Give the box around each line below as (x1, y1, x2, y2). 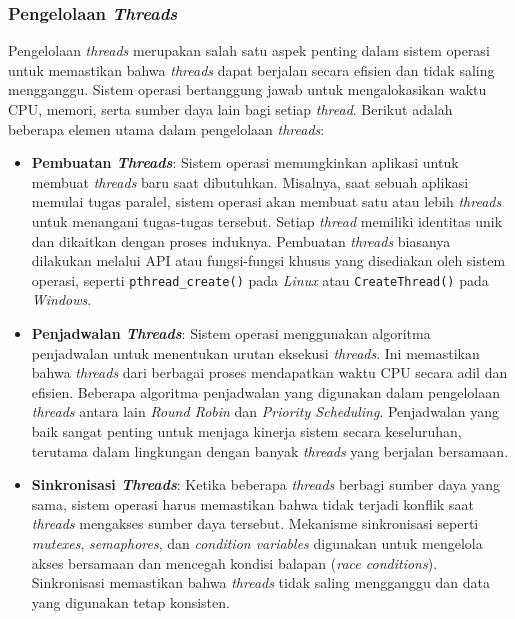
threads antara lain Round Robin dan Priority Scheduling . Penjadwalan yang (31, 401, 499, 422)
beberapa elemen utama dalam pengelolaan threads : (8, 118, 325, 139)
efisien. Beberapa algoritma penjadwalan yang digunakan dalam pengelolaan (31, 381, 501, 402)
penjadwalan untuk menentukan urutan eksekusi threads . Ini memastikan (31, 342, 480, 363)
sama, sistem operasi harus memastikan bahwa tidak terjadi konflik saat (31, 493, 474, 514)
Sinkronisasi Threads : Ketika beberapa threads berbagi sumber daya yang (31, 474, 501, 495)
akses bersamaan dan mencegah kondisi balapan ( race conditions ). (31, 552, 438, 573)
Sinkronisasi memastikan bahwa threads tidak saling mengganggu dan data (31, 572, 490, 593)
